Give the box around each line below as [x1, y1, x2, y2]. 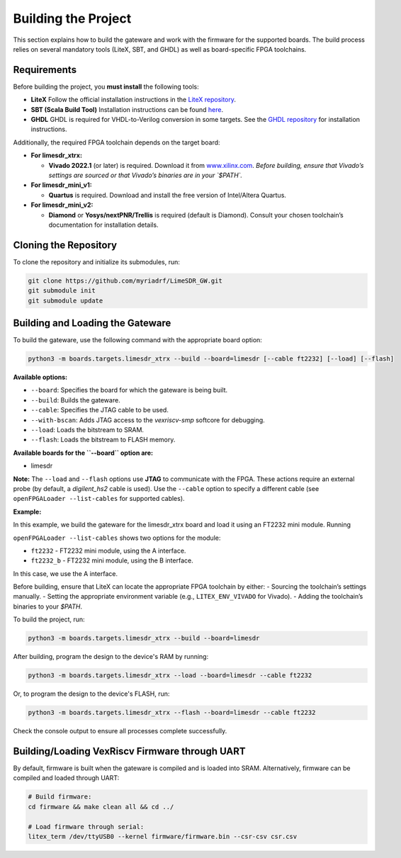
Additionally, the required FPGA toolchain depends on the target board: [13, 138, 220, 147]
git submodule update [28, 296, 103, 305]
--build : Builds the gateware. [30, 395, 120, 404]
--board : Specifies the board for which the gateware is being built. [30, 386, 228, 395]
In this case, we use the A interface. [13, 569, 118, 577]
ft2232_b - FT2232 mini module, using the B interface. [30, 556, 194, 565]
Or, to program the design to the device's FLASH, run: [13, 689, 170, 698]
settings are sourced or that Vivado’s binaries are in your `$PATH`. [48, 171, 243, 179]
